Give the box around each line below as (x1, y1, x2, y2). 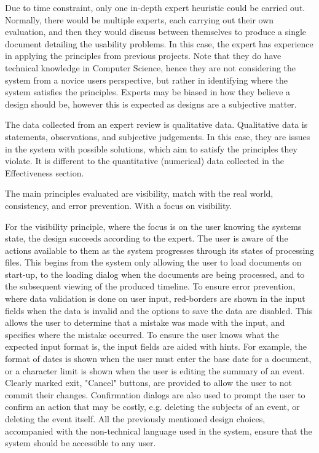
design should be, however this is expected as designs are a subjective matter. (5, 97, 297, 110)
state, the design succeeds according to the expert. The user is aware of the (5, 232, 288, 245)
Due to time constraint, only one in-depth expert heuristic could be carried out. (5, 1, 305, 14)
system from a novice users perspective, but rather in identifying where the (5, 73, 288, 86)
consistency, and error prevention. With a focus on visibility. (5, 199, 232, 211)
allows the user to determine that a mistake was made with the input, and (5, 316, 285, 329)
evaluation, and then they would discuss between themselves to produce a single (5, 25, 307, 38)
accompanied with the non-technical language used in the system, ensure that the (5, 424, 312, 437)
